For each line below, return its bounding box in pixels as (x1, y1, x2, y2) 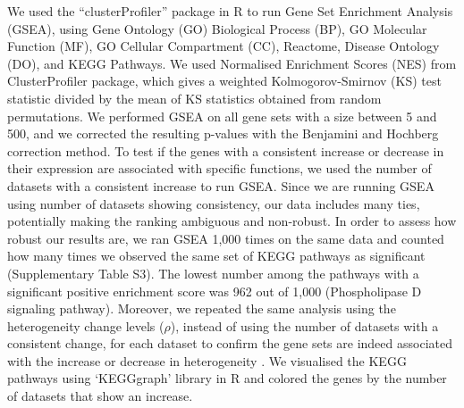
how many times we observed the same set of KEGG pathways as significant (7, 246, 426, 265)
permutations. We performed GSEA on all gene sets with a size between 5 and (7, 106, 437, 125)
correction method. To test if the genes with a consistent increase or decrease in (7, 141, 444, 160)
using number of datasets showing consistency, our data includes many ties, (7, 194, 420, 212)
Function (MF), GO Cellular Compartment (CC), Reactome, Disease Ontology (7, 37, 440, 55)
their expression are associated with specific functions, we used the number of (7, 159, 432, 178)
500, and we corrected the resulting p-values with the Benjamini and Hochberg (7, 124, 439, 143)
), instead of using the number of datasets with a (170, 316, 439, 335)
